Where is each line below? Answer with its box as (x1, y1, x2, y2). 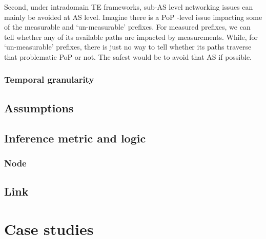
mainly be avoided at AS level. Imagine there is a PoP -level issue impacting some (4, 11, 262, 22)
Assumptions (4, 100, 74, 115)
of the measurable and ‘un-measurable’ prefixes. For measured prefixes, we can (4, 21, 251, 32)
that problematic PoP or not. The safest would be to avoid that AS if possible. (4, 51, 252, 62)
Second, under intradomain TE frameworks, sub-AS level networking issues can (4, 2, 253, 12)
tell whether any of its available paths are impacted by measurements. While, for (4, 31, 258, 42)
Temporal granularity (4, 73, 94, 86)
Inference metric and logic (4, 130, 146, 146)
